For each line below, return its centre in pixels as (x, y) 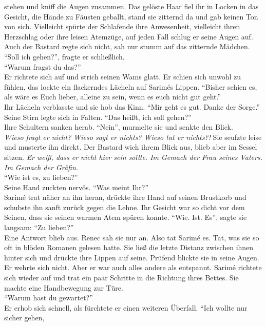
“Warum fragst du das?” (43, 66)
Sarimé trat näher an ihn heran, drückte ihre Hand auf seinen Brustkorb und (125, 197)
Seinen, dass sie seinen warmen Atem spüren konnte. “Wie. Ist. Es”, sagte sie (126, 217)
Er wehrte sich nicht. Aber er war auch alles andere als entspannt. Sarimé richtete (133, 267)
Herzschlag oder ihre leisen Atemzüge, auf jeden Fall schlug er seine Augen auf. (129, 36)
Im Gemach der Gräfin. (41, 167)
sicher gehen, (24, 318)
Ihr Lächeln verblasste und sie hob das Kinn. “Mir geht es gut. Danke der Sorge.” (132, 106)
